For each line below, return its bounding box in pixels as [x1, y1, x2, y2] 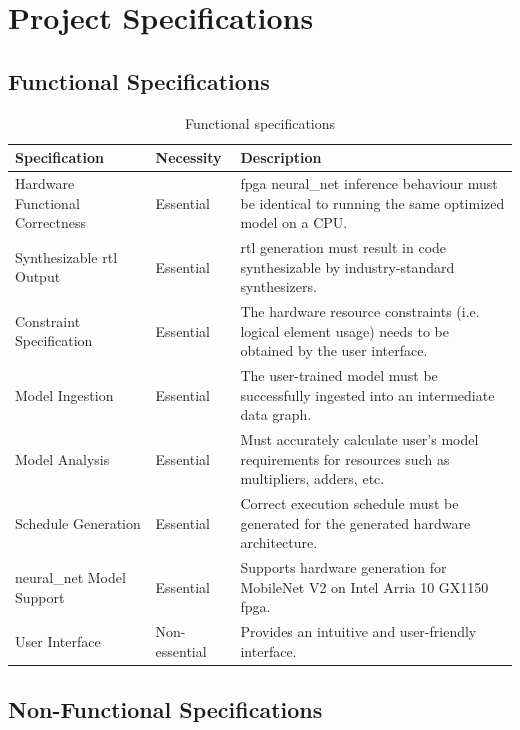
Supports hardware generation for [240, 557, 447, 578]
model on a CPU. [240, 212, 348, 233]
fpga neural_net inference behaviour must [240, 173, 498, 194]
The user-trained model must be [240, 365, 438, 386]
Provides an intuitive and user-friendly [240, 621, 477, 642]
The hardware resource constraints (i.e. [240, 301, 480, 322]
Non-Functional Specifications [8, 694, 323, 725]
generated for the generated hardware [240, 512, 471, 533]
